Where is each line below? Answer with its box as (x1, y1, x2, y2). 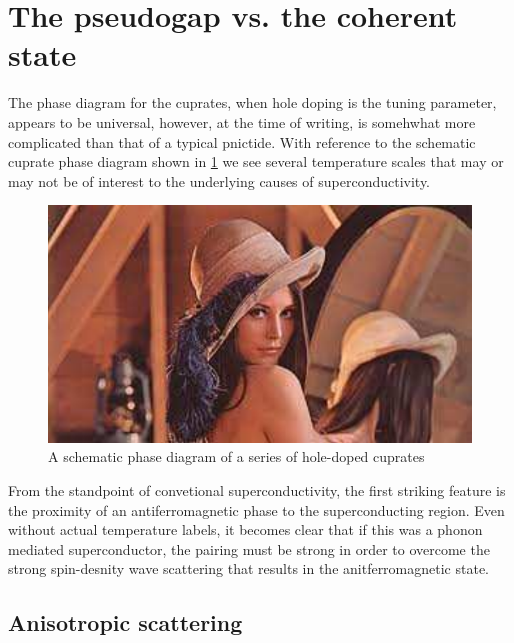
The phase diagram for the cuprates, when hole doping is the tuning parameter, (8, 92, 497, 113)
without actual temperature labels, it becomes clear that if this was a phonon (8, 519, 483, 540)
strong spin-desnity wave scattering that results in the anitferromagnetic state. (8, 558, 489, 579)
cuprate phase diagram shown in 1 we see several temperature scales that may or (8, 151, 504, 172)
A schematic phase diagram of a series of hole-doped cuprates (48, 446, 425, 467)
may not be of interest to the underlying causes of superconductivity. (8, 170, 431, 191)
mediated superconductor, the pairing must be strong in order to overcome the (8, 538, 490, 559)
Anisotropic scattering (8, 607, 243, 638)
